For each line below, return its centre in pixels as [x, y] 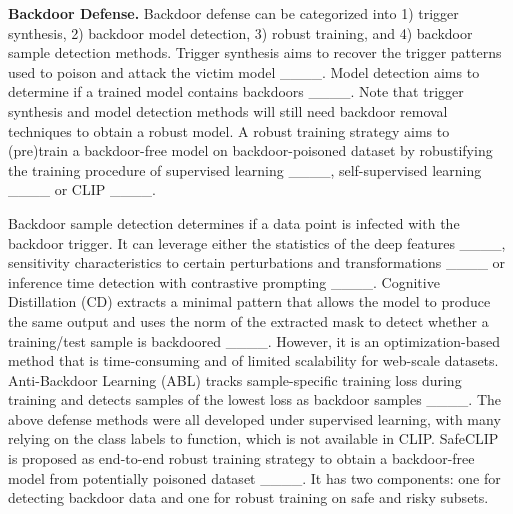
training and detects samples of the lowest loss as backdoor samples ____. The [255, 399]
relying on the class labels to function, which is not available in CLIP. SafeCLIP [253, 438]
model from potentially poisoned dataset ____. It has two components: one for [254, 477]
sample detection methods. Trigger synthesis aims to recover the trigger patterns [255, 52]
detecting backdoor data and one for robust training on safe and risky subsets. [248, 497]
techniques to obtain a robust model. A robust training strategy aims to [229, 130]
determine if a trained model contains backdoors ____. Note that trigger [236, 91]
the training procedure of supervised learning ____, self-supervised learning [245, 169]
